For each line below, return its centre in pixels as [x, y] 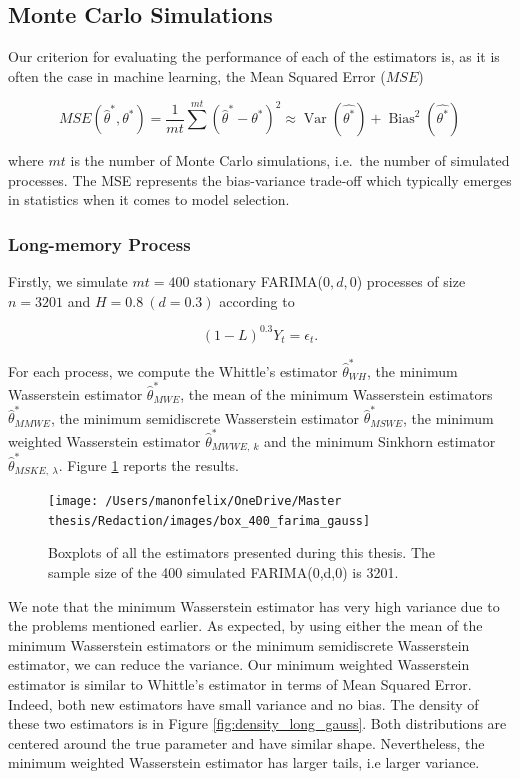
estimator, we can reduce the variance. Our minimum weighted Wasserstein [239, 664]
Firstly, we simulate [68, 281]
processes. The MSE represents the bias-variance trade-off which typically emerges [260, 179]
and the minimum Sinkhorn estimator [380, 440]
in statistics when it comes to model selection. [149, 199]
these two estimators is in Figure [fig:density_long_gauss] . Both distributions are [257, 723]
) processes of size [411, 281]
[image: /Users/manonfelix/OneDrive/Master [195, 501]
